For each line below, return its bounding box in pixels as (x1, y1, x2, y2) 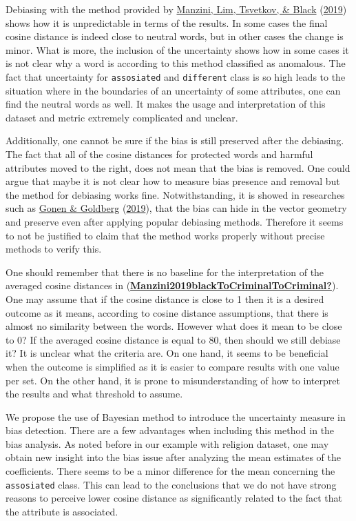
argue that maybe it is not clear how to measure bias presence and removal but (6, 174, 340, 188)
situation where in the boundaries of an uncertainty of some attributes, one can (6, 83, 341, 97)
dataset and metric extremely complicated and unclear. (6, 110, 238, 124)
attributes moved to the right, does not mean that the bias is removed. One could (6, 160, 350, 175)
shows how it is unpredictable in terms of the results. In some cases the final (6, 15, 328, 30)
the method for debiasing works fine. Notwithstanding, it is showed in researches (6, 187, 345, 201)
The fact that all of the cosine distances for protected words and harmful (6, 147, 313, 161)
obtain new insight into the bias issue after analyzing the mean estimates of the (6, 450, 341, 464)
